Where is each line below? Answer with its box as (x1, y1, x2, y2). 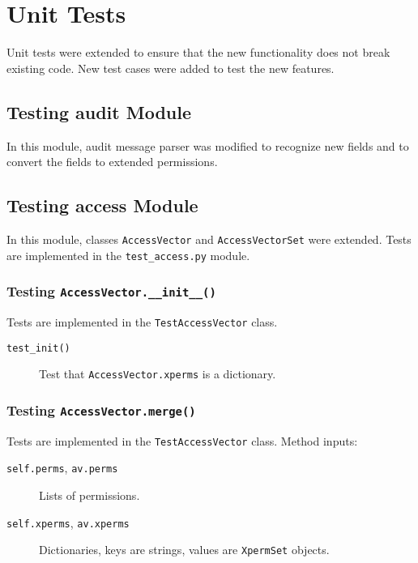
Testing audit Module (6, 99, 191, 124)
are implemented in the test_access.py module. (6, 246, 250, 263)
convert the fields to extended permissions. (6, 153, 218, 170)
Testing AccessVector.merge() (6, 399, 196, 420)
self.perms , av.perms (6, 459, 118, 476)
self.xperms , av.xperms (6, 514, 130, 531)
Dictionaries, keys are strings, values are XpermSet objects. (39, 541, 330, 558)
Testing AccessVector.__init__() (6, 281, 216, 301)
